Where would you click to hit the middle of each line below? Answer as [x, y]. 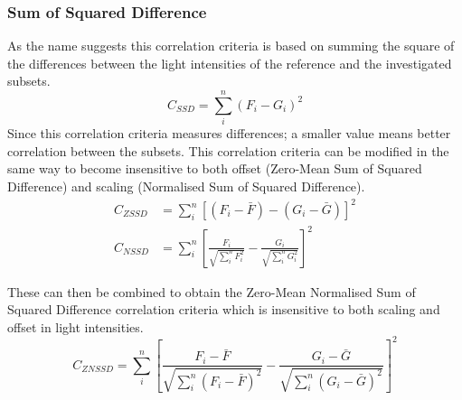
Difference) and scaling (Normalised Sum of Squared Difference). [186, 186]
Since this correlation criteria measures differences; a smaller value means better [229, 133]
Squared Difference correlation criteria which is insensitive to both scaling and [224, 309]
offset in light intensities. [75, 326]
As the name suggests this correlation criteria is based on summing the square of [231, 46]
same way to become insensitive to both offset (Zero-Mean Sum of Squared [215, 168]
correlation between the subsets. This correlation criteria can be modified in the [228, 150]
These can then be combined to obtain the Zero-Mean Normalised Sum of [212, 291]
